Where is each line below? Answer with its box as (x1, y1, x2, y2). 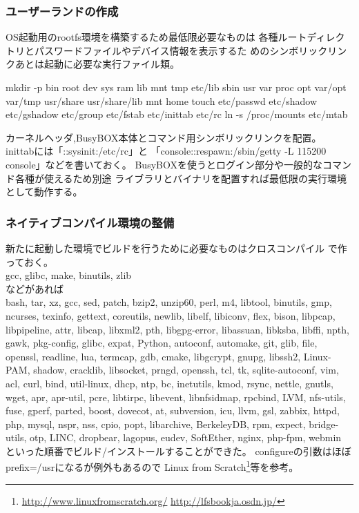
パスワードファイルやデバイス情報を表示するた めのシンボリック (34, 43, 328, 57)
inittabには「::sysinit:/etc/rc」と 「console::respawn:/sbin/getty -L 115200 (6, 144, 327, 158)
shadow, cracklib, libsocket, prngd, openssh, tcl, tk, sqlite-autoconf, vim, (33, 362, 339, 377)
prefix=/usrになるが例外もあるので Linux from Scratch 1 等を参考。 (6, 458, 299, 474)
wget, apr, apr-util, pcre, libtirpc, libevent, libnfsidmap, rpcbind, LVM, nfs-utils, (6, 389, 346, 404)
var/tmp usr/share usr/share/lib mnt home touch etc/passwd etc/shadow (6, 93, 318, 108)
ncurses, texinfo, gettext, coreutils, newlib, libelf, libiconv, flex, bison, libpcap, (6, 308, 336, 322)
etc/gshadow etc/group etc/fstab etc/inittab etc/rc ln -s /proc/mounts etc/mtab (6, 107, 348, 122)
